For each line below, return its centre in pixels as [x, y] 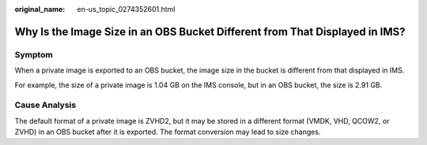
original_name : [40, 9]
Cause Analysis [45, 105]
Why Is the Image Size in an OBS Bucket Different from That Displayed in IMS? [210, 32]
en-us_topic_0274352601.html [126, 9]
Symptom [34, 54]
